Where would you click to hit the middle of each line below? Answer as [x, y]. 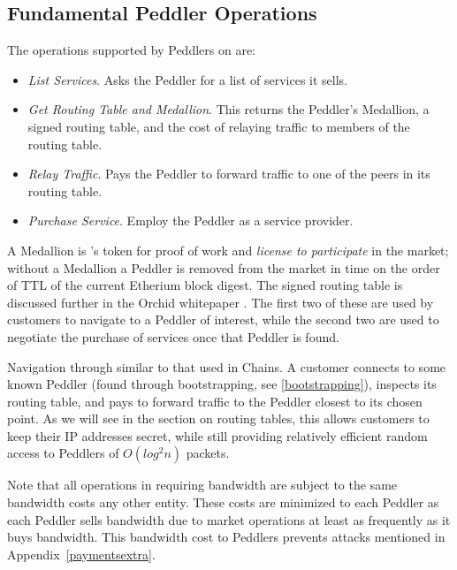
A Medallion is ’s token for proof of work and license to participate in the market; [228, 250]
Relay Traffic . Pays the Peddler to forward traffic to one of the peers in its [229, 174]
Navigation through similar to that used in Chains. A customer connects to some [227, 366]
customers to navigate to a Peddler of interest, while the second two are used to [223, 319]
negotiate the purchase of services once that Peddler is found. [173, 336]
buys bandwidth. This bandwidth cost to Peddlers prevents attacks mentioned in [226, 537]
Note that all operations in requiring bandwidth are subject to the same [202, 485]
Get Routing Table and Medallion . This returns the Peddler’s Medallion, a [228, 109]
